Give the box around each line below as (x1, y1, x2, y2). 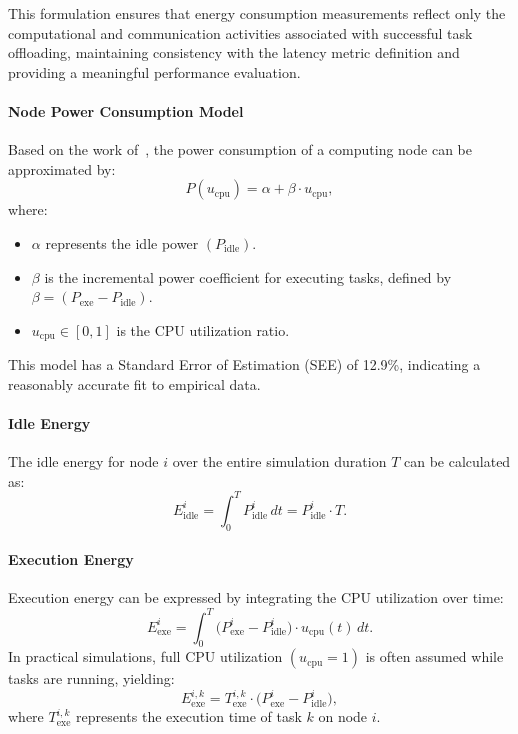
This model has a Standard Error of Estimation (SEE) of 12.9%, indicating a (8, 354, 481, 375)
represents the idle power (45, 232, 199, 253)
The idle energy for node (8, 451, 159, 472)
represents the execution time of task (75, 706, 302, 727)
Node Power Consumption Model (8, 100, 244, 121)
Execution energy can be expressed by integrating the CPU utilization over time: (8, 587, 504, 608)
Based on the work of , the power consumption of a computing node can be (8, 139, 472, 160)
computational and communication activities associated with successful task (8, 22, 473, 43)
